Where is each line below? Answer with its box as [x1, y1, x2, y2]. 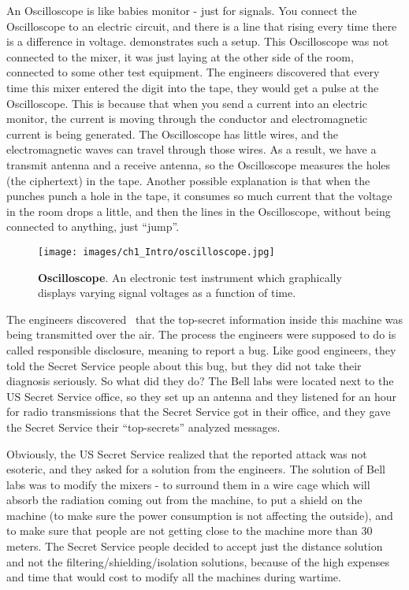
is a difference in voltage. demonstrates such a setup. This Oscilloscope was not [6, 33, 389, 50]
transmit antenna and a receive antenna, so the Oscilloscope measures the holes [6, 156, 391, 173]
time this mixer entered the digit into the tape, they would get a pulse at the [6, 79, 379, 95]
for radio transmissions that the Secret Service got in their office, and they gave [6, 403, 391, 420]
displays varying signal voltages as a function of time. [38, 284, 296, 301]
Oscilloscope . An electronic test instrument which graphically [38, 269, 342, 285]
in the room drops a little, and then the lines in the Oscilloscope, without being [6, 202, 391, 219]
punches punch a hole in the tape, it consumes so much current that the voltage [6, 187, 392, 204]
